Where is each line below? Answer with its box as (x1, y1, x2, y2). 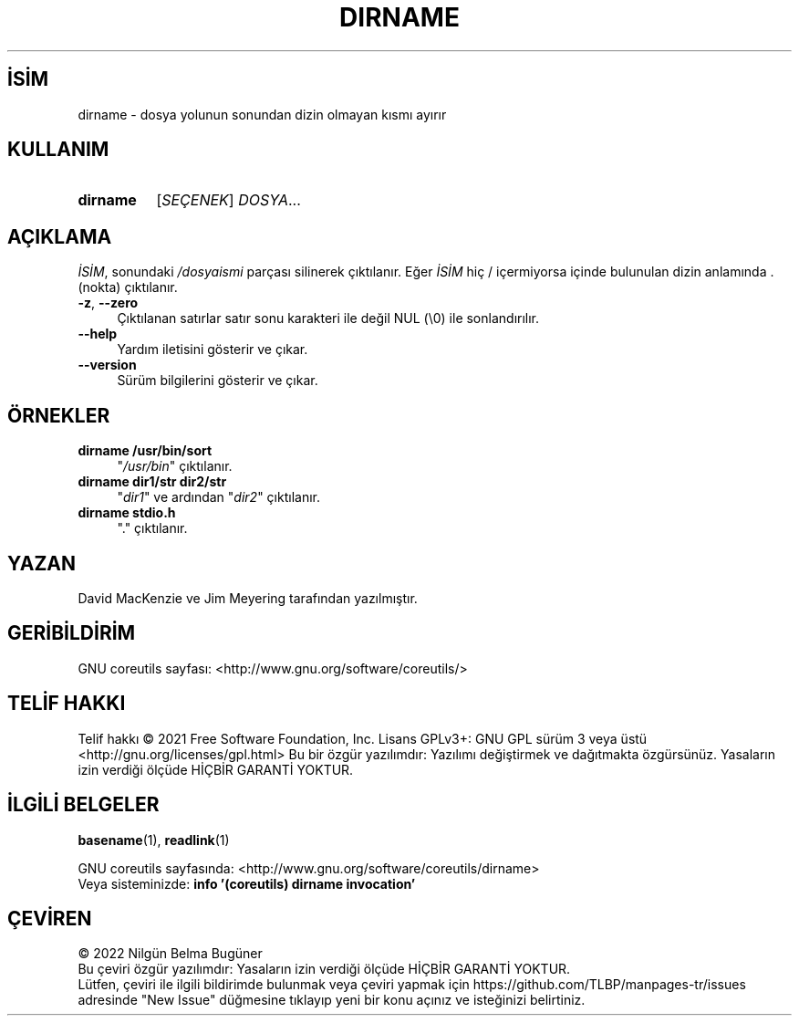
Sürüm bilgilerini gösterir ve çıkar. (117, 372, 318, 389)
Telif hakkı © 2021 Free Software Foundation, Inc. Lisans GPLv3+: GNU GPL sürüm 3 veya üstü (78, 730, 648, 746)
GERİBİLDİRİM (7, 621, 136, 645)
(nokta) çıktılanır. (78, 279, 178, 296)
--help (78, 326, 118, 342)
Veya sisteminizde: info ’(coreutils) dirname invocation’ (78, 875, 416, 892)
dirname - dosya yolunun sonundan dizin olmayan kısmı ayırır (78, 106, 447, 122)
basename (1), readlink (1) (78, 831, 230, 848)
